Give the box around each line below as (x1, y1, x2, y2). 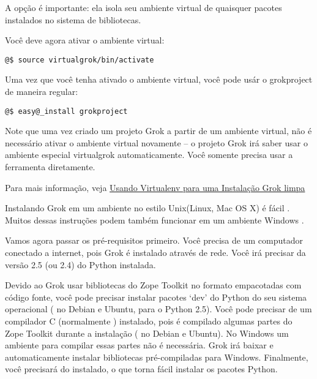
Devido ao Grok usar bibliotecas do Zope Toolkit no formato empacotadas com (5, 279, 302, 291)
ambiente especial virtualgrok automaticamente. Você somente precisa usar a (5, 148, 293, 161)
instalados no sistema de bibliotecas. (5, 13, 141, 26)
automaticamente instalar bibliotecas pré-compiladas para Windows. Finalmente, (5, 350, 308, 363)
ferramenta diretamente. (5, 160, 95, 173)
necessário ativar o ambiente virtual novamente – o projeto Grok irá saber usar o (5, 136, 308, 149)
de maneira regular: (5, 85, 78, 98)
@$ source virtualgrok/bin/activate (5, 55, 154, 64)
